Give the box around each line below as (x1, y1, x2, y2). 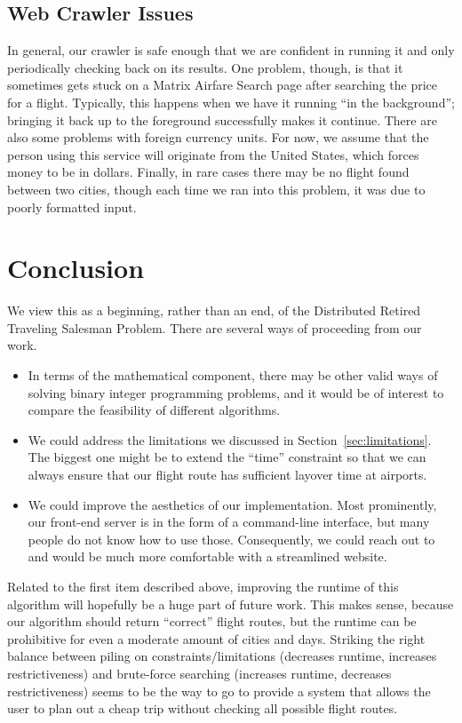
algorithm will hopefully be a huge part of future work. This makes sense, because (7, 594, 454, 613)
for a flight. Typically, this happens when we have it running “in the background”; (7, 92, 455, 111)
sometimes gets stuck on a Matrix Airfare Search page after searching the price (7, 75, 437, 94)
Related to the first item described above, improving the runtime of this (7, 576, 399, 595)
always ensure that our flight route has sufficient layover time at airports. (28, 465, 427, 484)
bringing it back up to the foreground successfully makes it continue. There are (7, 110, 437, 129)
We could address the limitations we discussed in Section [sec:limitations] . (28, 430, 432, 449)
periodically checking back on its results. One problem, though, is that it (7, 58, 403, 76)
